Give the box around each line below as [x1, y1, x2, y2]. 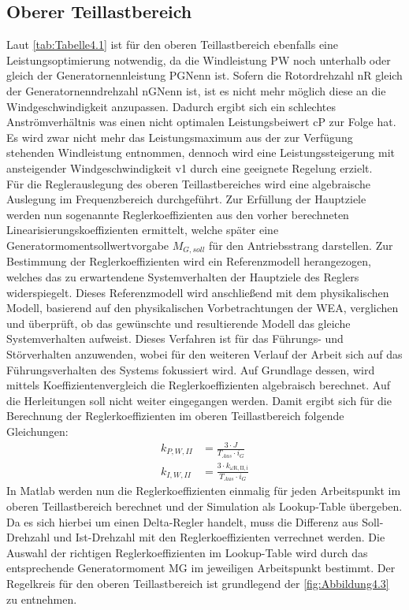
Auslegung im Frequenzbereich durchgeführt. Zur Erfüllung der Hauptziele [6, 191, 366, 207]
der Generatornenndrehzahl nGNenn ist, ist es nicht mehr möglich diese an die [6, 82, 386, 99]
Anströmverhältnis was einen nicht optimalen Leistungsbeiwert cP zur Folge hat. [6, 113, 396, 130]
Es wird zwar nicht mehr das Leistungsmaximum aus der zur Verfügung [6, 128, 353, 145]
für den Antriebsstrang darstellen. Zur [209, 236, 393, 253]
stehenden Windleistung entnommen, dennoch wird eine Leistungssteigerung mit [6, 144, 396, 161]
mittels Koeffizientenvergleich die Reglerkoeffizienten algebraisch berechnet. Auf [6, 377, 390, 393]
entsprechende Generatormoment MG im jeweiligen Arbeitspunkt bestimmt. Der [6, 560, 396, 576]
